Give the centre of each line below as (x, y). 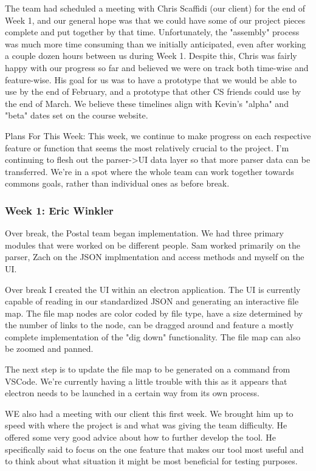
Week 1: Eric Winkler (59, 210)
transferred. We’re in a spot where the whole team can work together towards (149, 171)
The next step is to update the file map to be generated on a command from (148, 369)
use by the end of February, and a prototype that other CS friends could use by (153, 91)
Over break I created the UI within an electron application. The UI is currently (153, 289)
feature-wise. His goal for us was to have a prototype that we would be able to (151, 79)
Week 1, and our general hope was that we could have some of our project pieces (155, 20)
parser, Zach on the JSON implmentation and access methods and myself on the (155, 257)
